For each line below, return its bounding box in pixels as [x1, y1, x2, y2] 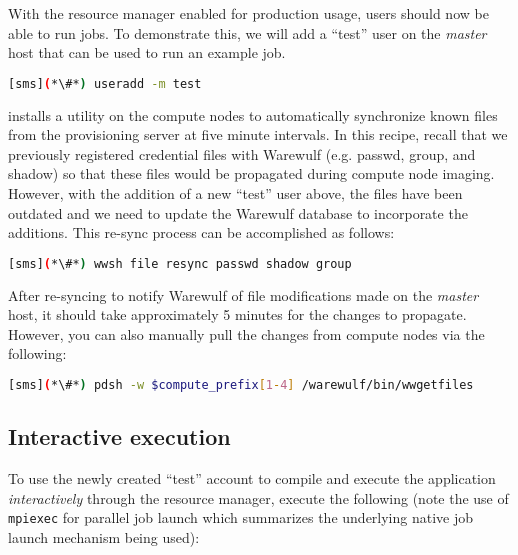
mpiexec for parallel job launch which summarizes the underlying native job [8, 507, 474, 528]
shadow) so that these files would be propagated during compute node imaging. [8, 163, 495, 184]
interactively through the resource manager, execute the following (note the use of [8, 487, 509, 508]
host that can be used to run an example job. [8, 42, 286, 63]
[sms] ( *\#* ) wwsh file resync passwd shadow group [8, 256, 352, 271]
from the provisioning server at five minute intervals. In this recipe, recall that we [8, 124, 508, 145]
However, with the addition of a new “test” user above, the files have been [8, 183, 463, 204]
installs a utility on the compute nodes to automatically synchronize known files [8, 104, 498, 125]
